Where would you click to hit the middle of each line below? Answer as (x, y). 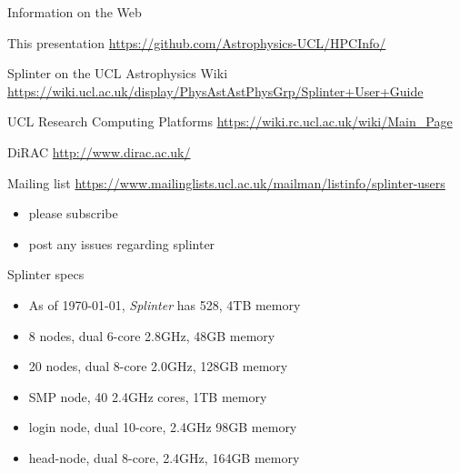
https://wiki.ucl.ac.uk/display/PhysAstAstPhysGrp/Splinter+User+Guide (215, 91)
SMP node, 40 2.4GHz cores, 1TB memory (148, 396)
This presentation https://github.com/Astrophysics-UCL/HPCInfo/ (197, 42)
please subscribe (73, 213)
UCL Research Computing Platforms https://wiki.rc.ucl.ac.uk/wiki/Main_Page (230, 121)
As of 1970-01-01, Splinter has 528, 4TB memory (165, 304)
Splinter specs (46, 274)
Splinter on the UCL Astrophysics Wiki (118, 73)
